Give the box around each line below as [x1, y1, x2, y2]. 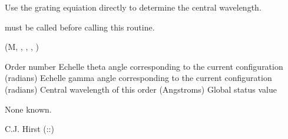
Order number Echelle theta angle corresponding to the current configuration [5, 60, 283, 72]
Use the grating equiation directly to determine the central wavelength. [5, 1, 261, 13]
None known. [5, 103, 52, 115]
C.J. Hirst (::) [5, 123, 54, 135]
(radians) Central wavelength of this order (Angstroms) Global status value [5, 83, 277, 95]
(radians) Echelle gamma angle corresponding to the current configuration [5, 72, 272, 84]
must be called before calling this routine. [5, 21, 155, 33]
